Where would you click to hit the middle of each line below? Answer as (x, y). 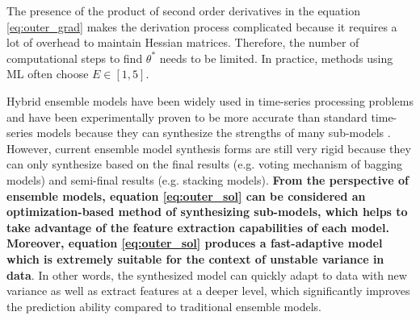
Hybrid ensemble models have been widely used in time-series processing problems (210, 100)
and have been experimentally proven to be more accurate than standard (187, 116)
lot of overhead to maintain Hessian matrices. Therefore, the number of (183, 42)
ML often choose (48, 74)
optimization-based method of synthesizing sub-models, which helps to (207, 212)
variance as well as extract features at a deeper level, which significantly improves (208, 291)
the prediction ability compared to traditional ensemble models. (164, 306)
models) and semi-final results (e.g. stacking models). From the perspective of (208, 179)
